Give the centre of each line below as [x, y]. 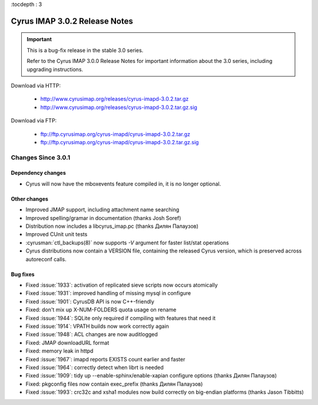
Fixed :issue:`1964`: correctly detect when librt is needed [95, 367]
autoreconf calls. [46, 259]
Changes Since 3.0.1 [41, 157]
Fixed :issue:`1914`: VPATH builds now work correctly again [97, 326]
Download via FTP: [34, 121]
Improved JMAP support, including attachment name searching [102, 210]
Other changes [29, 199]
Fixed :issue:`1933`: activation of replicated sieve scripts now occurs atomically [122, 285]
